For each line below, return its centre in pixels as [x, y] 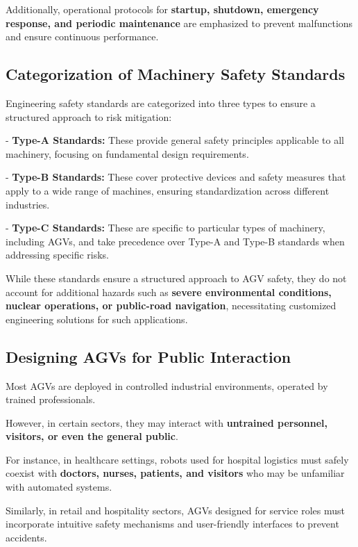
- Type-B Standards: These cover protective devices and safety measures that [176, 177]
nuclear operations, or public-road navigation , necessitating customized [171, 305]
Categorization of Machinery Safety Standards [176, 74]
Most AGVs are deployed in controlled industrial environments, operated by [167, 385]
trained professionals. [51, 399]
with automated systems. [59, 487]
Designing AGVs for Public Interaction [148, 356]
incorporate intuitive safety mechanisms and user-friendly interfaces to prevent [172, 524]
